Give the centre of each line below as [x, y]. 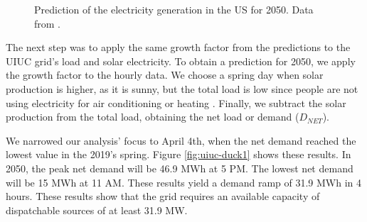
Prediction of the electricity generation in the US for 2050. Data [174, 9]
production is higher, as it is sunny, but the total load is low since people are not [182, 88]
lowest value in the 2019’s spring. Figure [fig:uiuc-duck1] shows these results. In [179, 154]
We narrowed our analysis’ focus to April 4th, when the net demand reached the [181, 140]
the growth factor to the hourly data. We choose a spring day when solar [165, 75]
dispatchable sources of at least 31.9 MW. [97, 210]
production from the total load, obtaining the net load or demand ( [153, 117]
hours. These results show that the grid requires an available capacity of [163, 196]
